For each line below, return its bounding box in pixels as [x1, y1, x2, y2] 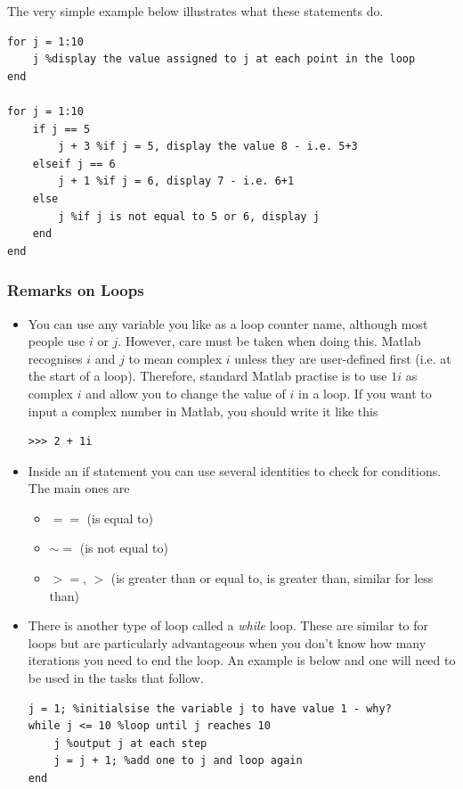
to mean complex [128, 349, 223, 367]
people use [28, 332, 85, 350]
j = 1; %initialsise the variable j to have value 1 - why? [28, 702, 392, 715]
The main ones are [28, 479, 130, 497]
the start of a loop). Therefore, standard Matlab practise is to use [28, 366, 387, 385]
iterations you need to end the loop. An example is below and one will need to [28, 651, 456, 670]
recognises [28, 349, 83, 367]
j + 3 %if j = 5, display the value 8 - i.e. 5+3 [58, 140, 358, 153]
